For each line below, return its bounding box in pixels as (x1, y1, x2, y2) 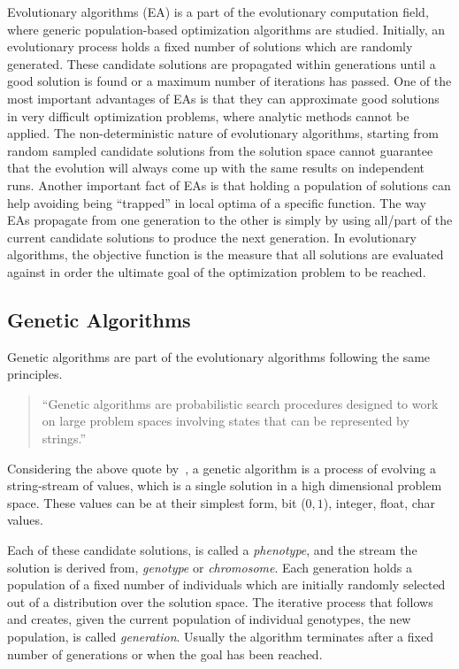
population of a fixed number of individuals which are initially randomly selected (7, 575, 446, 594)
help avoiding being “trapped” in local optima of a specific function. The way (7, 193, 426, 211)
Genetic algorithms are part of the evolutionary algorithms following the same (7, 347, 431, 365)
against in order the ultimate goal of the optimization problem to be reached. (7, 262, 426, 281)
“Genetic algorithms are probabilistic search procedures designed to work (42, 394, 439, 412)
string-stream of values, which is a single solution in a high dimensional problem (7, 476, 442, 495)
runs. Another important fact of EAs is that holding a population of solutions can (7, 175, 451, 194)
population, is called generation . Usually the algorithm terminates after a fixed (7, 627, 433, 646)
